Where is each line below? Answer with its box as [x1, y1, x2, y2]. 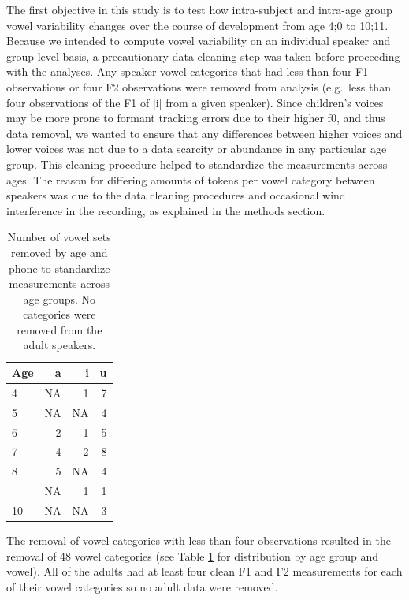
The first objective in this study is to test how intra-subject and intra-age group [6, 2, 392, 17]
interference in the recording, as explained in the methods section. [6, 202, 325, 218]
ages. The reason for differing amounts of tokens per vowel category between [6, 171, 375, 188]
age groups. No [23, 290, 96, 307]
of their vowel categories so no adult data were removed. [6, 578, 278, 594]
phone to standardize [9, 259, 110, 276]
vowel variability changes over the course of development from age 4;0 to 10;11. [6, 17, 389, 33]
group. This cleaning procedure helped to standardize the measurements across [6, 155, 388, 172]
